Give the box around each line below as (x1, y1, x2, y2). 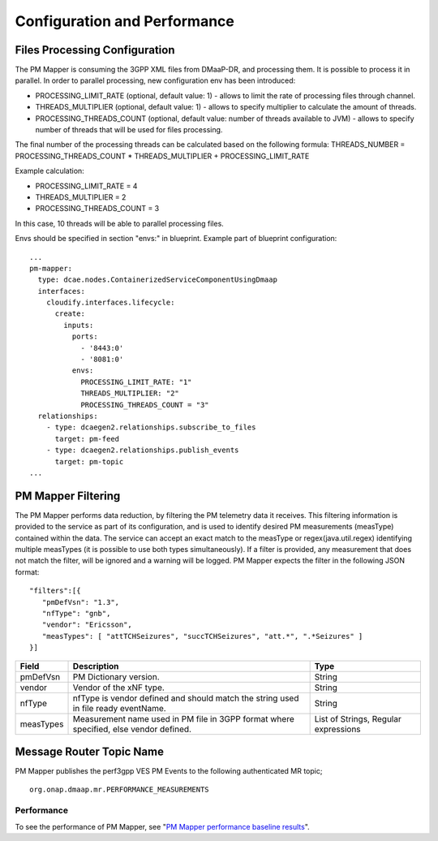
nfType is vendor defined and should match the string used (72, 692, 299, 704)
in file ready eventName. (72, 702, 166, 714)
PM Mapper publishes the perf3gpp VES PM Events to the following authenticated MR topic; (15, 766, 323, 776)
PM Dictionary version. (72, 671, 160, 682)
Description (72, 660, 119, 671)
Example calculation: (15, 166, 84, 176)
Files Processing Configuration (15, 43, 175, 57)
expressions (314, 723, 361, 735)
